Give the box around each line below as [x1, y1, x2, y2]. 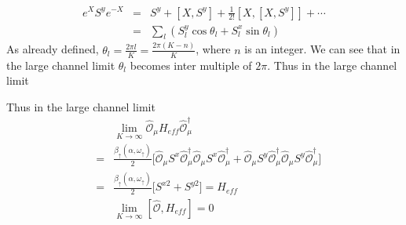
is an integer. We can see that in [244, 41, 401, 57]
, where [196, 41, 231, 57]
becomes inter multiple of [130, 56, 252, 73]
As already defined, [6, 41, 99, 57]
